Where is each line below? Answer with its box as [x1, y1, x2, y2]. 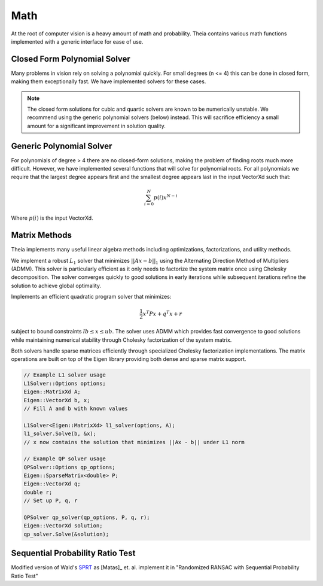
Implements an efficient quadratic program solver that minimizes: [11, 293, 172, 300]
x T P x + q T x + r [142, 309, 182, 317]
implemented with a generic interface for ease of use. [11, 38, 144, 45]
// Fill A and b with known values [23, 405, 128, 412]
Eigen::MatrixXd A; [23, 388, 81, 395]
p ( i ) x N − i [153, 193, 178, 201]
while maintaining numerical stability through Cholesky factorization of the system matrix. [11, 336, 232, 344]
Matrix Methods [11, 230, 72, 241]
